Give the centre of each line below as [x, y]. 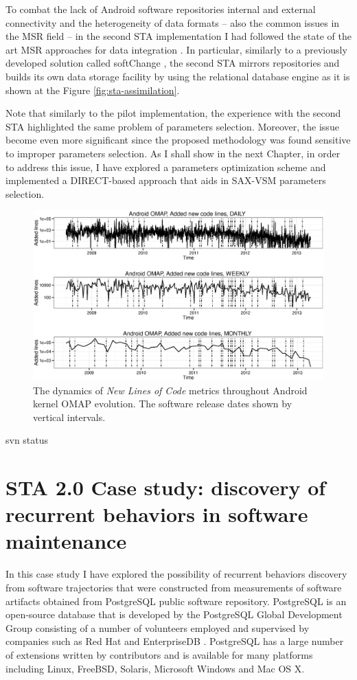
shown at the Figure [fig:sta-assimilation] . [93, 90]
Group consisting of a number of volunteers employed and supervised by [158, 627]
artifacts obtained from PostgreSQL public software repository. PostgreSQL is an [176, 601]
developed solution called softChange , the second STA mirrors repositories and [173, 63]
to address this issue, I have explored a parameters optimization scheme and [166, 167]
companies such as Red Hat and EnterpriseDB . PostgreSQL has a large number [175, 641]
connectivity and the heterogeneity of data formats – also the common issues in [173, 22]
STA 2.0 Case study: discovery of [166, 487]
